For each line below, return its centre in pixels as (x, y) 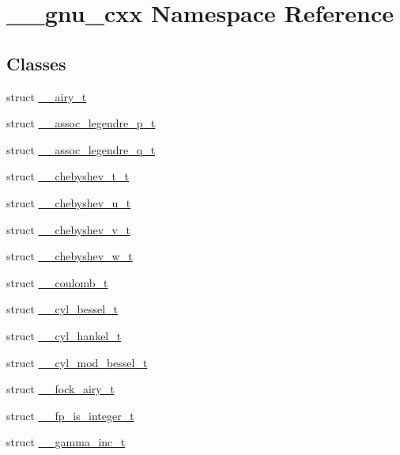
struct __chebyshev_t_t (68, 176)
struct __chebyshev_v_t (68, 229)
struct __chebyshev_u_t (69, 202)
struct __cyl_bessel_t (62, 309)
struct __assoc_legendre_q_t (81, 149)
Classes (36, 63)
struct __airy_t (47, 96)
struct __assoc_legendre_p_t (81, 123)
